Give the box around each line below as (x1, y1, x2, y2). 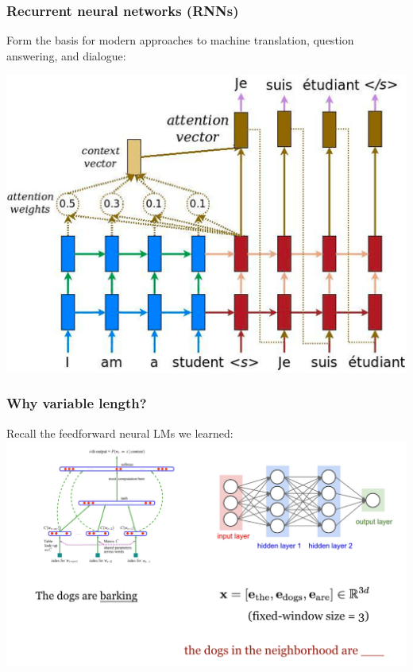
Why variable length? (6, 393, 147, 413)
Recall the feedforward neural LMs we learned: (6, 424, 234, 441)
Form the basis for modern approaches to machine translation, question (6, 32, 354, 48)
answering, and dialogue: (6, 47, 126, 64)
